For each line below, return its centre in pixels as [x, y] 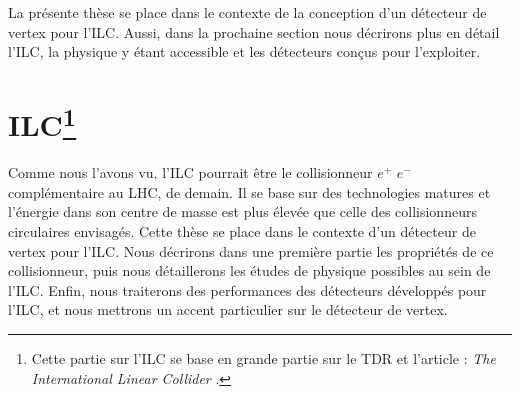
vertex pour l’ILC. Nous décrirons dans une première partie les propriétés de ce [251, 250]
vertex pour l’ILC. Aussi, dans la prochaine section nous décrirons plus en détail [254, 31]
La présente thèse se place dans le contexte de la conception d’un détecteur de [247, 12]
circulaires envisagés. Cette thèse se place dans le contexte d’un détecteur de [242, 231]
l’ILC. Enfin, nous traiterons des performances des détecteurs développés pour [247, 289]
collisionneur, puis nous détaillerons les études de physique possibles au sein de [249, 270]
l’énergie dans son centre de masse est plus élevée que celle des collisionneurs [242, 211]
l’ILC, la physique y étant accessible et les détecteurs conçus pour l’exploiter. [244, 51]
